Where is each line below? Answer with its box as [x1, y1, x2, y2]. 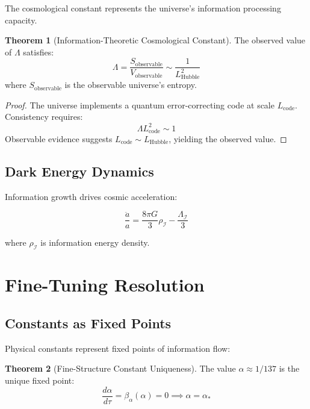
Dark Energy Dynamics [5, 161, 154, 180]
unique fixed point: [5, 373, 75, 386]
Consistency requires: [5, 110, 83, 123]
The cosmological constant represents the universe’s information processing [5, 2, 281, 14]
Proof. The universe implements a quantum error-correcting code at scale [5, 98, 274, 111]
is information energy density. [40, 236, 150, 249]
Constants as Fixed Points [5, 313, 172, 332]
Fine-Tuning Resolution [5, 272, 205, 297]
